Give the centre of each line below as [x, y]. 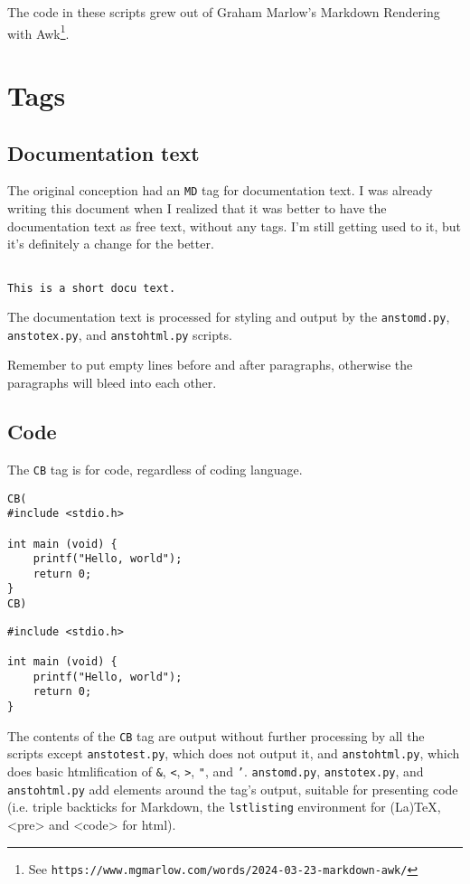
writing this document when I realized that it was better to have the [197, 208]
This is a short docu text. [92, 288]
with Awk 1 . [38, 32]
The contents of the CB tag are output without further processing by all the [216, 735]
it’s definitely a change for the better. [111, 244]
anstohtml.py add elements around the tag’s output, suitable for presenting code [233, 789]
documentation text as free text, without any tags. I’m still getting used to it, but [235, 226]
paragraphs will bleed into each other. [112, 383]
